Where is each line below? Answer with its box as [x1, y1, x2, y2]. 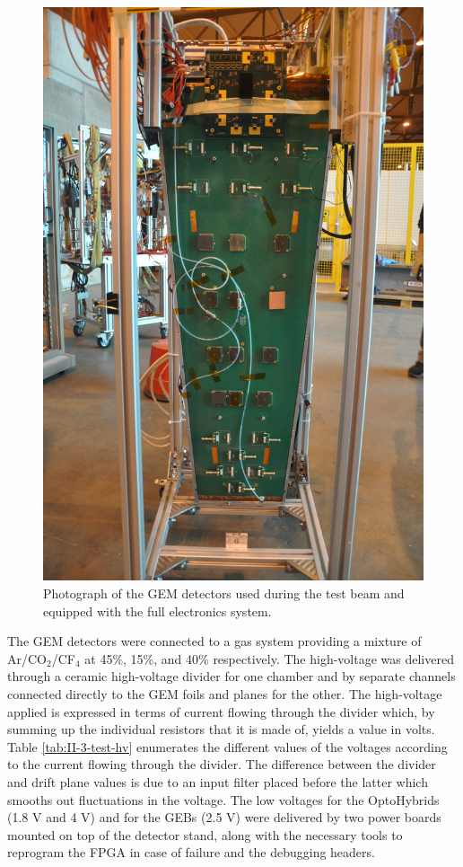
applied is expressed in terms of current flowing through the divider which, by [7, 702, 435, 721]
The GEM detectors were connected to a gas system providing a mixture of [7, 632, 422, 650]
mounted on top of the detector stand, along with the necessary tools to [7, 825, 403, 844]
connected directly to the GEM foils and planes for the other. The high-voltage [7, 685, 442, 703]
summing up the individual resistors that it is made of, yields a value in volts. [7, 720, 435, 739]
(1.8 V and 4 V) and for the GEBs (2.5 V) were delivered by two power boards [7, 808, 441, 827]
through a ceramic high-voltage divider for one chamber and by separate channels [7, 667, 456, 686]
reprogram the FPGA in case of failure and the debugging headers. [7, 843, 375, 862]
